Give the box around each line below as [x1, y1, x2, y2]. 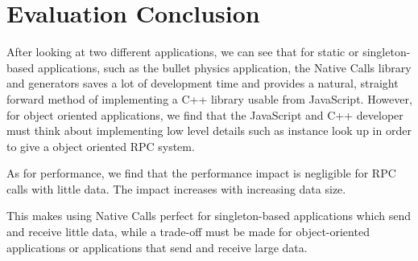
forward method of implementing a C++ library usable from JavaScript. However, [6, 90, 412, 107]
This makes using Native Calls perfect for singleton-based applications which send [6, 207, 411, 224]
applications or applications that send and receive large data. [6, 239, 308, 255]
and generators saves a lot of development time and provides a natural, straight [6, 75, 399, 92]
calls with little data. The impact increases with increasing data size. [6, 180, 346, 197]
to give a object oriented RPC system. [6, 137, 195, 154]
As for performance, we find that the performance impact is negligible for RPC [6, 165, 396, 181]
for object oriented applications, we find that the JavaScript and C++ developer [6, 106, 404, 123]
